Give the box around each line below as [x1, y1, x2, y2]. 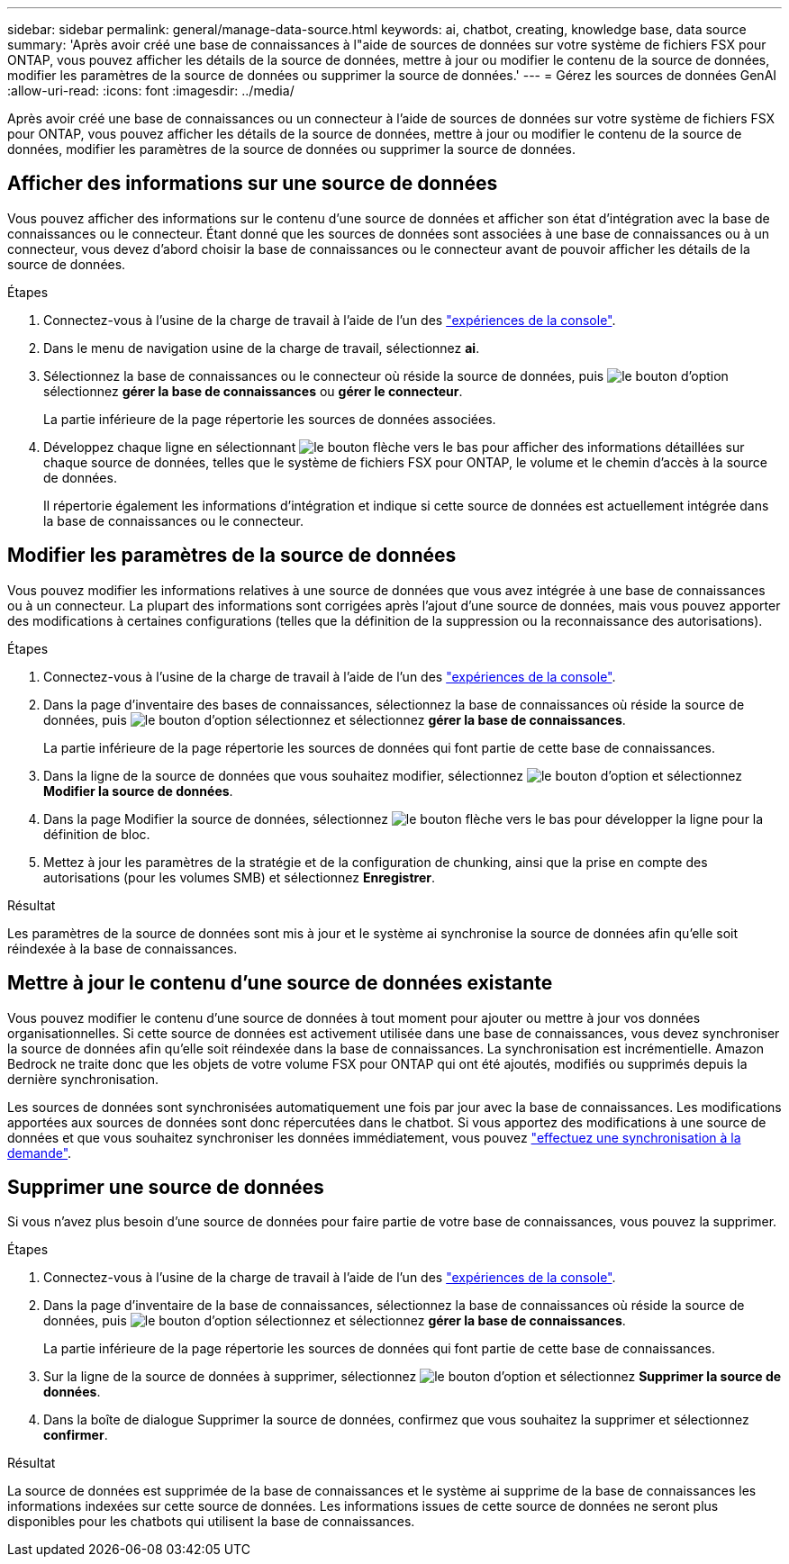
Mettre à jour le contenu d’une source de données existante [7, 972, 553, 995]
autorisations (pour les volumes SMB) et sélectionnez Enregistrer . [43, 869, 435, 885]
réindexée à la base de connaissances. [7, 940, 238, 956]
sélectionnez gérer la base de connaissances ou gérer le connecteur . [43, 383, 463, 399]
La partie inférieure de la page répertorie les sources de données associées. [43, 411, 496, 427]
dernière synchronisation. [7, 1071, 159, 1087]
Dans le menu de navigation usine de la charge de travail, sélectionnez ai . [43, 339, 480, 356]
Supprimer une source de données [7, 1175, 324, 1198]
